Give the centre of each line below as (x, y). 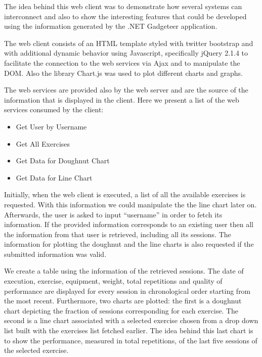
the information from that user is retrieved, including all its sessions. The (118, 234)
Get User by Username (51, 126)
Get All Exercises (43, 143)
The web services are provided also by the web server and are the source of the (126, 90)
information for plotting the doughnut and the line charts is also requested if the (129, 244)
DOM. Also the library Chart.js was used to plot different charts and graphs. (123, 73)
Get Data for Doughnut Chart (63, 161)
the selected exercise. (36, 350)
